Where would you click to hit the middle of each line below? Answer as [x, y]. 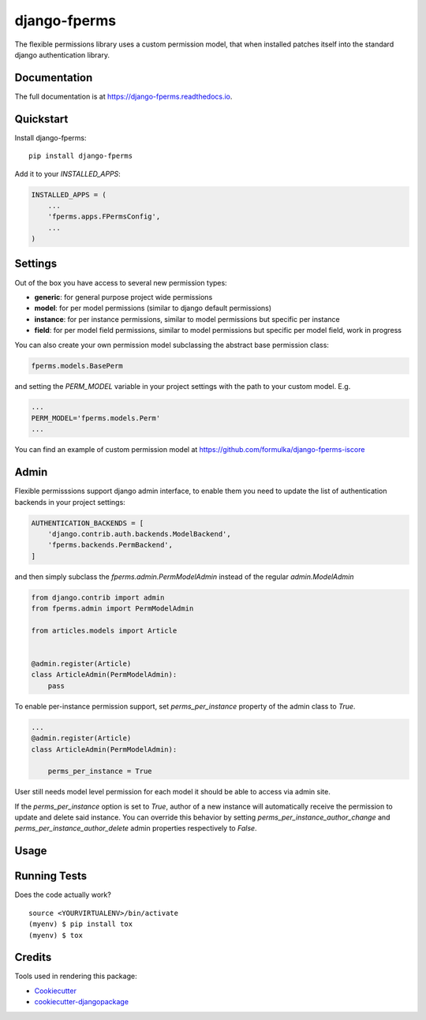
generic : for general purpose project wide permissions [123, 297]
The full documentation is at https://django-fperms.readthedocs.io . [123, 96]
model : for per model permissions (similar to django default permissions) [153, 308]
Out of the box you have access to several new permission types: [121, 282]
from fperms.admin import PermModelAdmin [112, 609]
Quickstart [41, 119]
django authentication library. [62, 54]
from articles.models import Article [104, 630]
